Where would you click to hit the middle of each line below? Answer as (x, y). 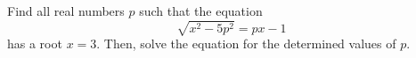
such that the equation (201, 11)
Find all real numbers (66, 11)
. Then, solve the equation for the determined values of (246, 43)
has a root (35, 43)
